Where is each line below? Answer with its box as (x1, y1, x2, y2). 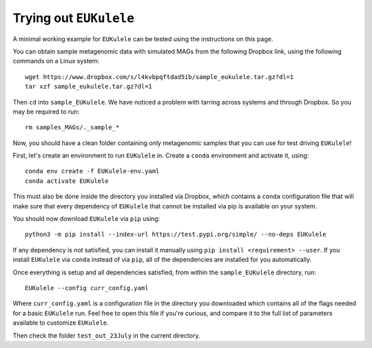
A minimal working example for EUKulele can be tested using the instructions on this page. (12, 34, 273, 43)
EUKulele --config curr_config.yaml (25, 284, 149, 292)
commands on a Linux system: (12, 57, 100, 65)
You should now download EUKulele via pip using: (12, 215, 161, 223)
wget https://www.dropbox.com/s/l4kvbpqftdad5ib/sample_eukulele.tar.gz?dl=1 (25, 73, 294, 80)
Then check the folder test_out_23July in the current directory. (12, 331, 200, 340)
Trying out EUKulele (12, 10, 134, 25)
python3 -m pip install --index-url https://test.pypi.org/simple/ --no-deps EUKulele (25, 230, 327, 239)
